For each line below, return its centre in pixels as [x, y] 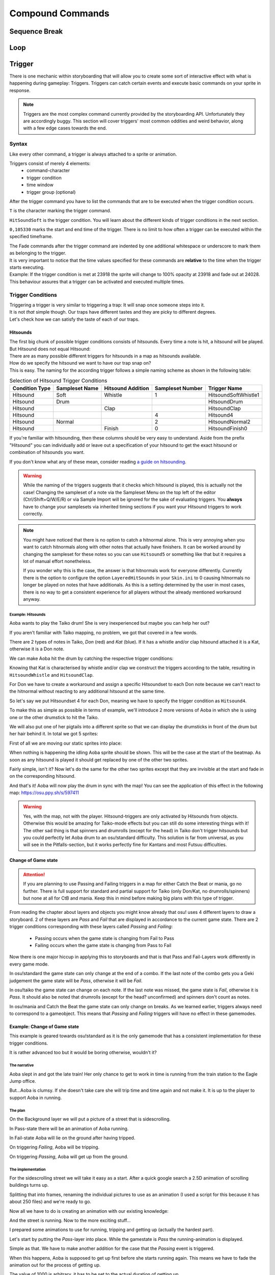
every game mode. [29, 964]
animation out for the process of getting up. [55, 1265]
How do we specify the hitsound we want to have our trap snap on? [80, 363]
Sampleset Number [178, 389]
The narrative [22, 1065]
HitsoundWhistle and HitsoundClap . [52, 675]
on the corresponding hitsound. [43, 776]
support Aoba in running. [36, 1098]
